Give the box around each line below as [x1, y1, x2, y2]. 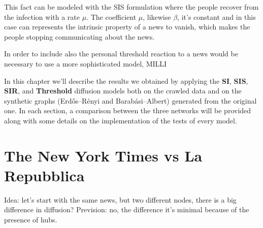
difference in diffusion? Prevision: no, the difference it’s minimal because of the [4, 204, 249, 215]
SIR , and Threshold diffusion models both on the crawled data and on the [4, 85, 242, 96]
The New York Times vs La [4, 145, 203, 166]
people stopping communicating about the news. [4, 31, 155, 42]
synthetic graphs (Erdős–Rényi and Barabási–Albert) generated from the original [4, 95, 257, 106]
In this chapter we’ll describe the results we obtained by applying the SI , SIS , [4, 75, 248, 86]
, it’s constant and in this [177, 11, 256, 22]
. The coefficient [86, 11, 137, 22]
